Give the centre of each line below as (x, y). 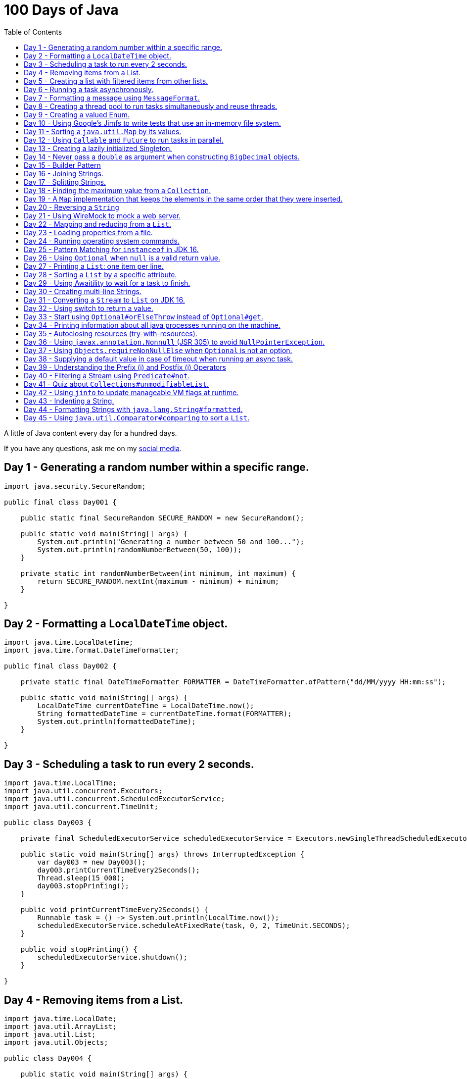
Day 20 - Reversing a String (71, 207)
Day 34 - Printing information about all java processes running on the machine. (152, 325)
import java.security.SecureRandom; (75, 486)
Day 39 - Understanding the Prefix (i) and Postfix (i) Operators (125, 367)
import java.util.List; (50, 1035)
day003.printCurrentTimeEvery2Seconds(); (119, 870)
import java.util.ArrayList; (60, 1027)
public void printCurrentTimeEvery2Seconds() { (115, 910)
